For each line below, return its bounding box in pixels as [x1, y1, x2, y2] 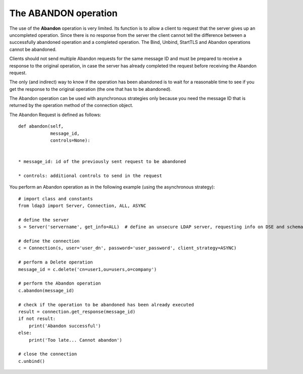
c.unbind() [18, 358, 45, 364]
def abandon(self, [18, 124, 64, 129]
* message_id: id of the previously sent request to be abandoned [18, 159, 186, 165]
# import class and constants [18, 196, 93, 201]
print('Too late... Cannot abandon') [28, 337, 122, 343]
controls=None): [50, 138, 90, 143]
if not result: [18, 316, 56, 322]
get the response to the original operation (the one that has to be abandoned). [9, 86, 172, 92]
